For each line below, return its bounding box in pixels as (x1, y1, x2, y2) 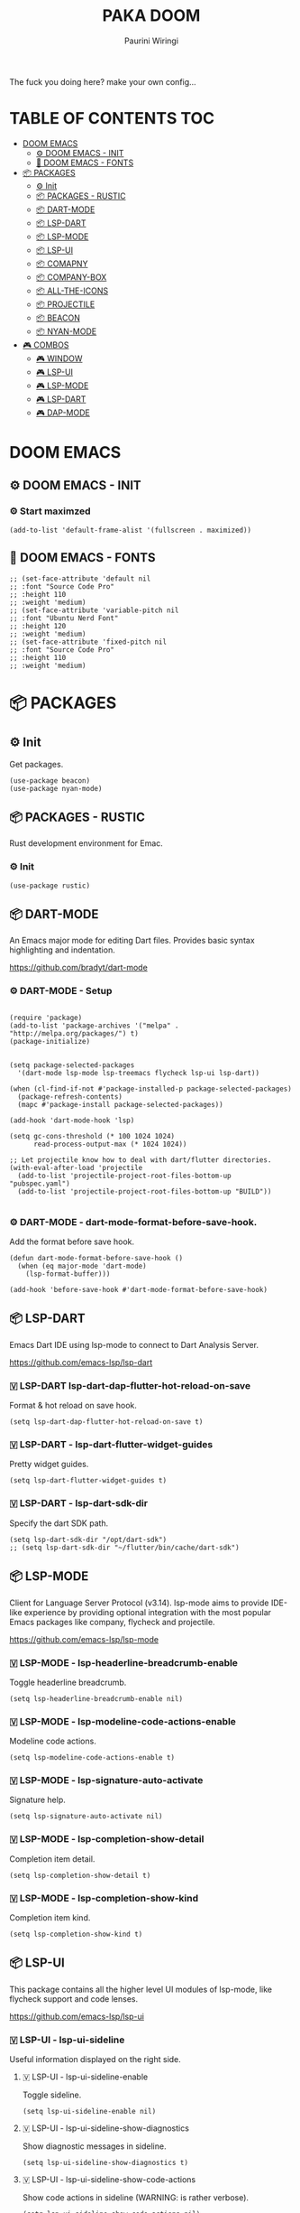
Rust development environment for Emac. (9, 838, 164, 849)
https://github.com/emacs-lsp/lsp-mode (9, 1633, 159, 1644)
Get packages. (9, 758, 64, 769)
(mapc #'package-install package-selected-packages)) (17, 1100, 223, 1109)
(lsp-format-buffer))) (25, 1269, 111, 1279)
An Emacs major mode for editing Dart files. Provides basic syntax (9, 935, 255, 946)
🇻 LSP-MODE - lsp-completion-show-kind (9, 1892, 199, 1904)
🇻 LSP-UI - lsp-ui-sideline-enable (22, 2071, 149, 2082)
